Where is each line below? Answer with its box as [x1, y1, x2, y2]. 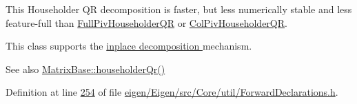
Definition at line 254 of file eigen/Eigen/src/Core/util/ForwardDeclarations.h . [6, 85, 338, 99]
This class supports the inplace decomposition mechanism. [6, 39, 252, 53]
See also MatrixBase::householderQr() [6, 61, 165, 76]
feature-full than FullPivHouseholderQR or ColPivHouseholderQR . [6, 15, 287, 30]
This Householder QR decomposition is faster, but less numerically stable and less [6, 2, 352, 16]
